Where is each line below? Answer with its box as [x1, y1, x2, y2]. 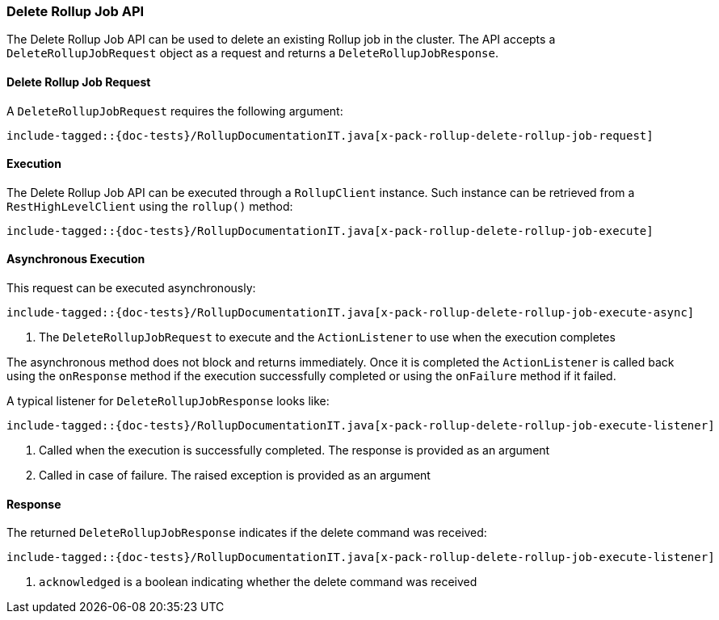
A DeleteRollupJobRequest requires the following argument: [6, 103, 343, 118]
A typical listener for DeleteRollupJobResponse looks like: [6, 394, 330, 408]
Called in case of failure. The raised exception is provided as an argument [39, 468, 431, 483]
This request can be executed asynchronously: [6, 281, 256, 295]
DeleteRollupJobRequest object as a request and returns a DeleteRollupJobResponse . [6, 46, 499, 61]
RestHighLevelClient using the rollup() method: [6, 199, 293, 213]
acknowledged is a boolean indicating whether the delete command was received [39, 575, 477, 589]
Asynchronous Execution [6, 252, 145, 266]
